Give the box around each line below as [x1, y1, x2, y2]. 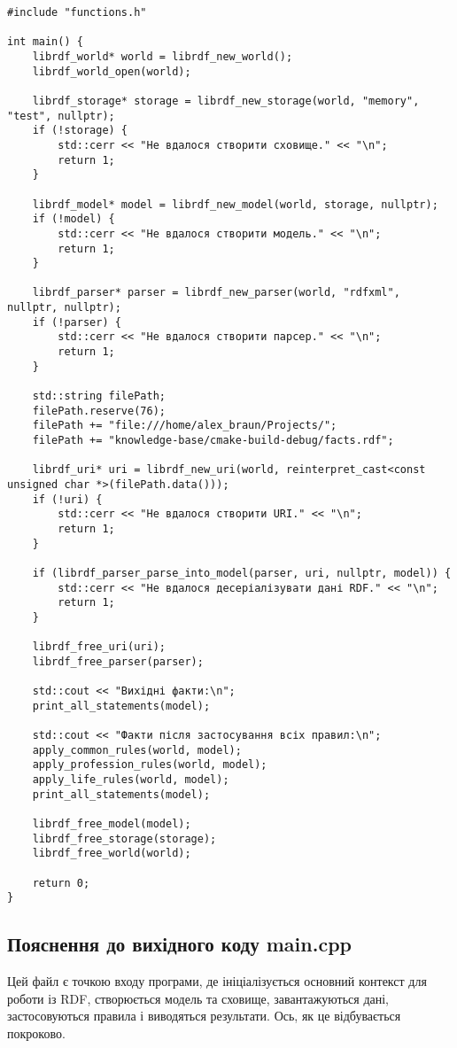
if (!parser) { [32, 315, 121, 329]
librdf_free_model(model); [32, 818, 191, 831]
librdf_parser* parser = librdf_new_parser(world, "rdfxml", [32, 286, 400, 299]
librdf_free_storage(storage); [32, 832, 217, 845]
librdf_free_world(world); [32, 847, 191, 860]
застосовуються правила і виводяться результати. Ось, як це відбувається [7, 1006, 401, 1025]
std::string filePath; [32, 390, 166, 403]
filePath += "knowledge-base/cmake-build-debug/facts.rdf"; [32, 434, 394, 447]
